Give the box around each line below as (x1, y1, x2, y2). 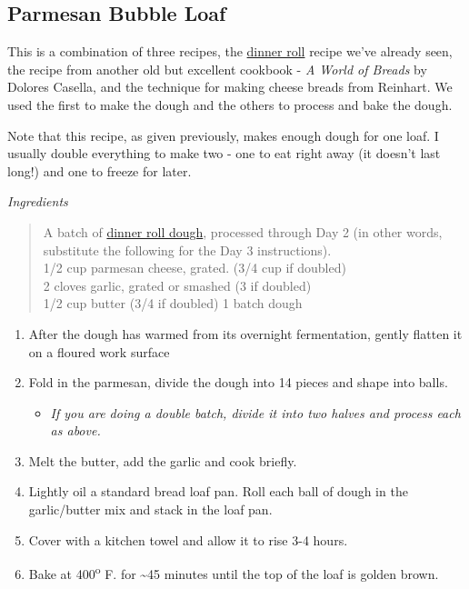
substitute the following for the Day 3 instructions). (43, 240, 332, 259)
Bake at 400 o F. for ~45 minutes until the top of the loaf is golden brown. (28, 562, 439, 583)
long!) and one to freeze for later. (7, 161, 192, 180)
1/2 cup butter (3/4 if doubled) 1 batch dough (43, 294, 303, 313)
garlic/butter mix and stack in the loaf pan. (28, 500, 273, 519)
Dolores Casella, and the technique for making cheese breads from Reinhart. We (7, 77, 453, 96)
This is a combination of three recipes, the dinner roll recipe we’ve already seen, (7, 42, 453, 61)
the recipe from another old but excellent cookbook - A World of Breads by (7, 59, 427, 78)
